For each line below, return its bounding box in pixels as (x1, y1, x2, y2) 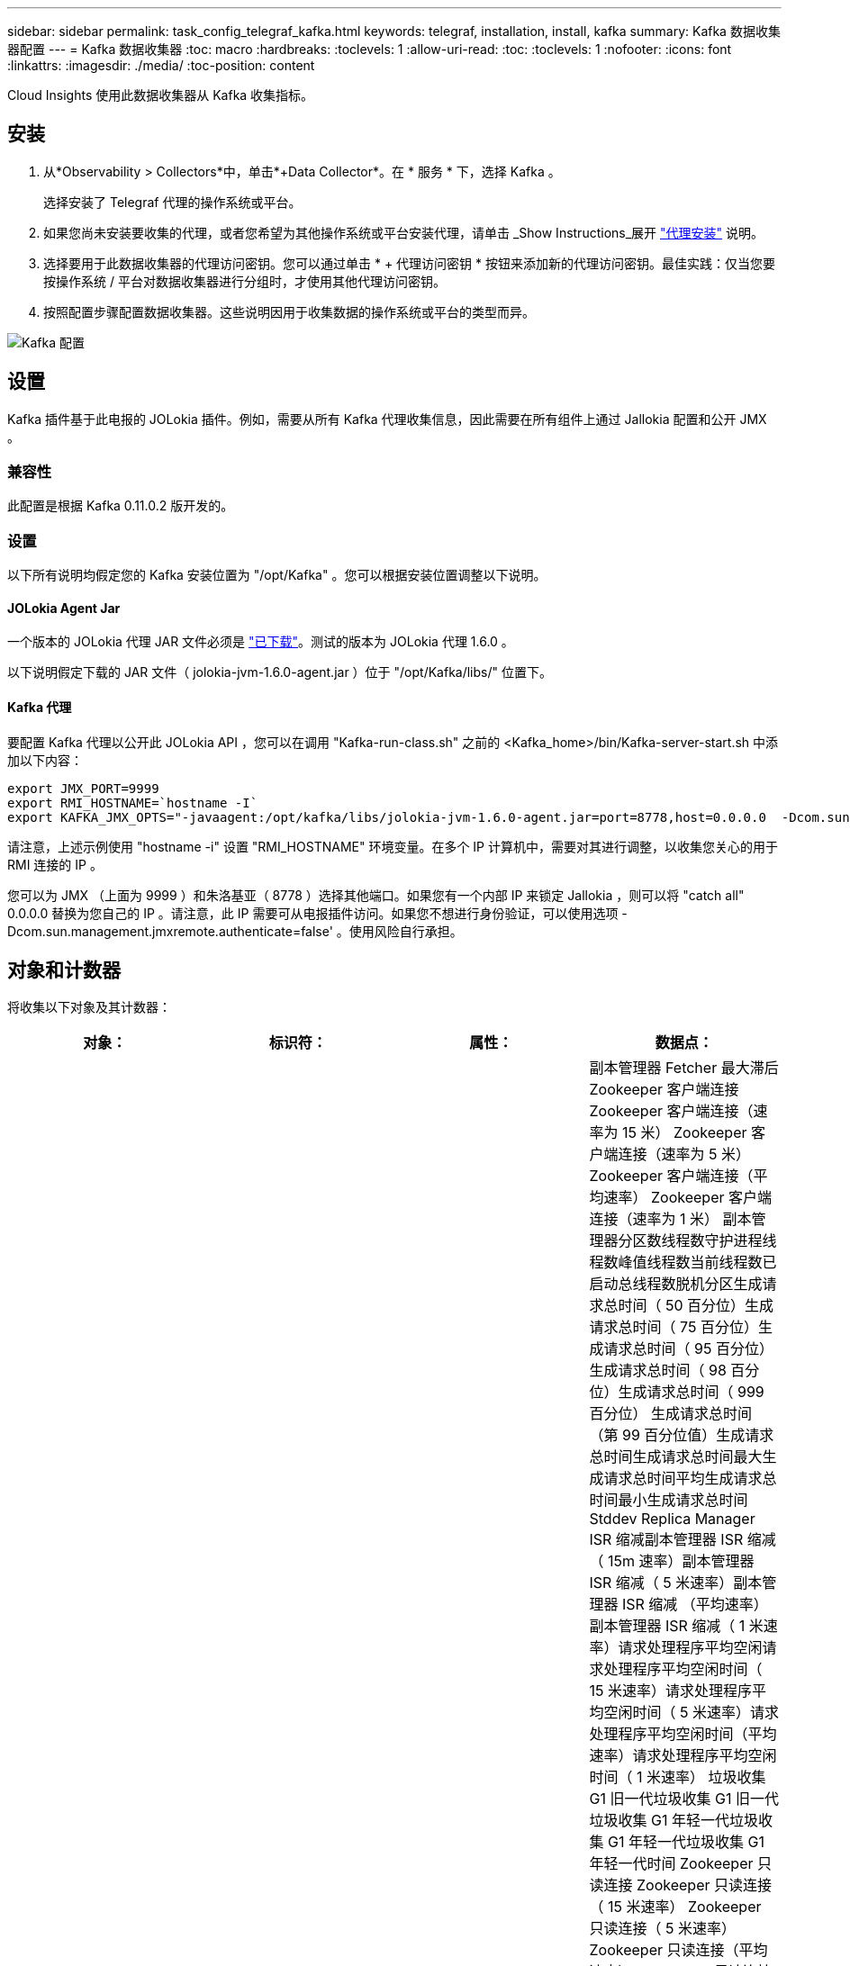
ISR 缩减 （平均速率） (622, 1595, 768, 1614)
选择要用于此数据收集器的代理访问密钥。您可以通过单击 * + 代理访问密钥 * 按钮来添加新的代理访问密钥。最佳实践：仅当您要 (43, 255, 775, 271)
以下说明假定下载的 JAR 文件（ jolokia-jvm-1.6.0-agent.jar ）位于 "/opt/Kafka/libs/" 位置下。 (7, 664, 552, 681)
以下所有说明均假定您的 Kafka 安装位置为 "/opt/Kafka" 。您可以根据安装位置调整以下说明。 (7, 567, 547, 583)
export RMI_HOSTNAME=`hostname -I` (7, 795, 258, 810)
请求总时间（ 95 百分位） (603, 1339, 773, 1358)
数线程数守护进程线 (647, 1231, 777, 1250)
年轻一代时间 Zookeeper (589, 1854, 754, 1873)
